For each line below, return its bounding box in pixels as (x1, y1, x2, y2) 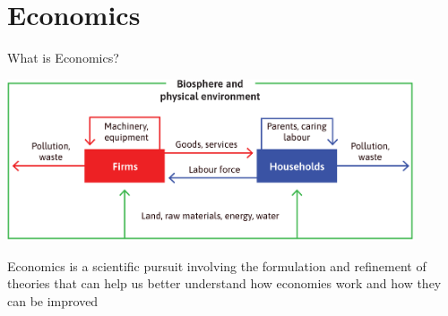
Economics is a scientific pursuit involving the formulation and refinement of (7, 256, 426, 275)
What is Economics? (7, 48, 119, 67)
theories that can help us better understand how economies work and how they (7, 274, 442, 293)
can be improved (7, 291, 99, 310)
